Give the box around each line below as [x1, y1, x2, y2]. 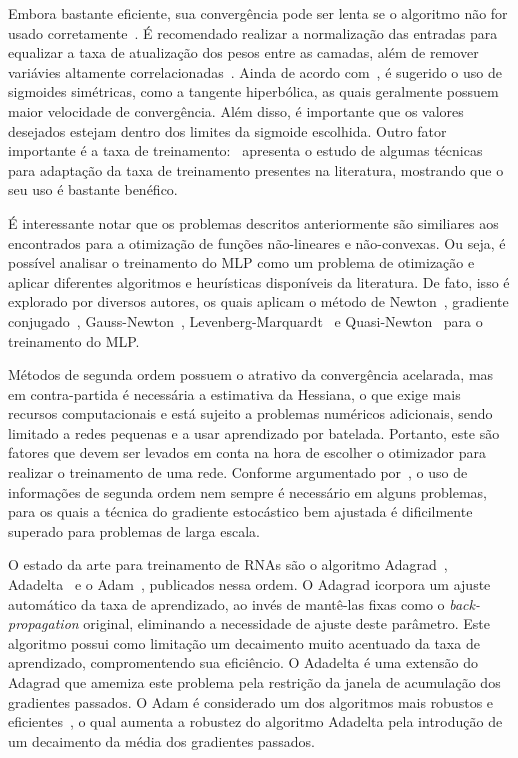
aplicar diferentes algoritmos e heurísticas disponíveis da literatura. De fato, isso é [8, 271, 510, 292]
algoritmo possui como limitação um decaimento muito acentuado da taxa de [8, 632, 480, 653]
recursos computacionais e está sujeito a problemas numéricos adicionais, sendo [8, 403, 493, 424]
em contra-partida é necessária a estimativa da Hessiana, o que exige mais [8, 383, 461, 404]
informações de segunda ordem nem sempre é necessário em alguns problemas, [8, 481, 487, 502]
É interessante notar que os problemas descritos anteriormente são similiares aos [8, 212, 499, 233]
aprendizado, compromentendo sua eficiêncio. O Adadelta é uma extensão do [8, 652, 478, 673]
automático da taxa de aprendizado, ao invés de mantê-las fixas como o [8, 593, 445, 614]
